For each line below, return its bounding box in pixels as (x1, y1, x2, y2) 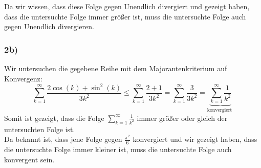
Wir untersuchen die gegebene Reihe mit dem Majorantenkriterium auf (4, 63, 227, 73)
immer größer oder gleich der (137, 112, 228, 123)
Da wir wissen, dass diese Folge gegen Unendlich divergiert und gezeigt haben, (4, 1, 250, 11)
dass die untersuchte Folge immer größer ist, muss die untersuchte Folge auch (4, 11, 246, 22)
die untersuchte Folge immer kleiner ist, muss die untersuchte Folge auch (4, 144, 232, 155)
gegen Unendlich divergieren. (4, 21, 94, 32)
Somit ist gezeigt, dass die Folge (4, 112, 104, 123)
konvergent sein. (4, 154, 55, 164)
